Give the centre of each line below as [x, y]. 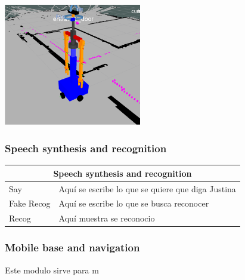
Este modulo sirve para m [52, 270]
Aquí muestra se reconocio [107, 218]
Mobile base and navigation [72, 247]
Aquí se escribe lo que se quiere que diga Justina [147, 188]
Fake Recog [30, 203]
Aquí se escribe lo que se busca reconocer [134, 203]
